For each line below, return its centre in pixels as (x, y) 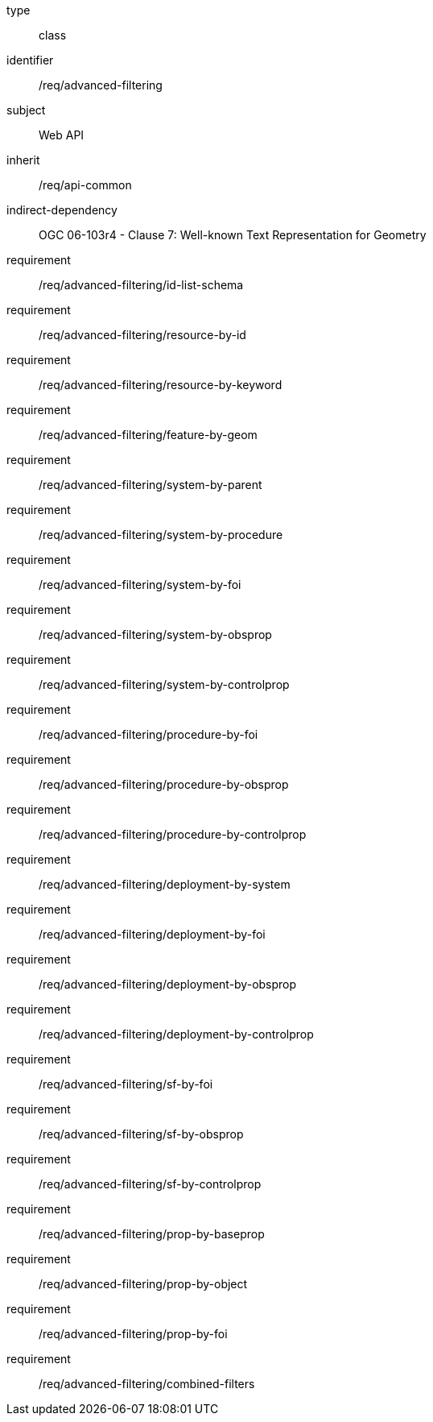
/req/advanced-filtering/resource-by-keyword (161, 385)
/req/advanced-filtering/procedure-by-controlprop (173, 834)
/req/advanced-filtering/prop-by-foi (133, 1334)
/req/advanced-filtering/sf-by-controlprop (150, 1184)
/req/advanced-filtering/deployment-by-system (165, 884)
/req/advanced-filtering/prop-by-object (143, 1284)
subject (26, 110)
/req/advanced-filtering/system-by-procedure (161, 535)
